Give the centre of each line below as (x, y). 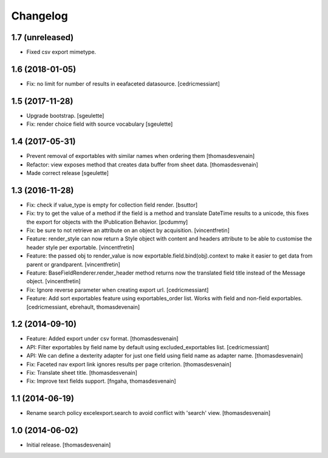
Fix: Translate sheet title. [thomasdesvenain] (82, 373)
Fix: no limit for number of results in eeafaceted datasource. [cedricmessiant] (123, 84)
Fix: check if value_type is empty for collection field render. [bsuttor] (112, 205)
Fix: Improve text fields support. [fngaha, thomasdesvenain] (101, 381)
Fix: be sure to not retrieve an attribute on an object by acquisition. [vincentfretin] (128, 230)
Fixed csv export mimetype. (61, 52)
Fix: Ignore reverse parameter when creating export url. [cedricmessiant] (118, 290)
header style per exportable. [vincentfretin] (80, 247)
